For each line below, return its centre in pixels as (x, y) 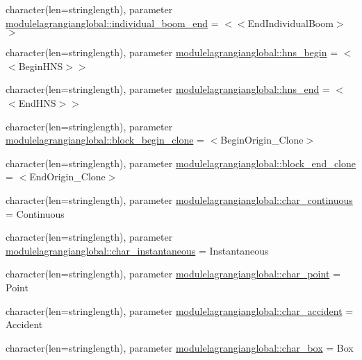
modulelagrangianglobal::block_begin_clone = (105, 140)
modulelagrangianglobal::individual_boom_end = (112, 23)
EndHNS (37, 102)
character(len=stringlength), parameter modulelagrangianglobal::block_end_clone (181, 163)
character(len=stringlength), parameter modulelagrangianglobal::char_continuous (179, 199)
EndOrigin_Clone (67, 177)
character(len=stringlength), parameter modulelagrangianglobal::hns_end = (168, 89)
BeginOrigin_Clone (262, 140)
